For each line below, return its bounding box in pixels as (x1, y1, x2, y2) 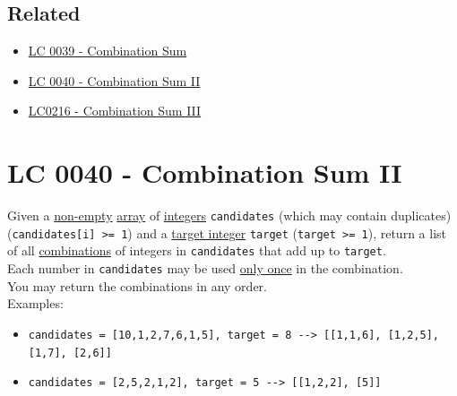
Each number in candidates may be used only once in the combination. (7, 259, 403, 278)
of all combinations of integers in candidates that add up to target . (7, 241, 386, 260)
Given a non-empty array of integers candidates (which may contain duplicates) (7, 206, 452, 225)
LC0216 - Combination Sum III (28, 101, 202, 120)
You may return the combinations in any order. (7, 276, 267, 295)
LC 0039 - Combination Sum (28, 41, 187, 60)
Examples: (7, 294, 64, 313)
